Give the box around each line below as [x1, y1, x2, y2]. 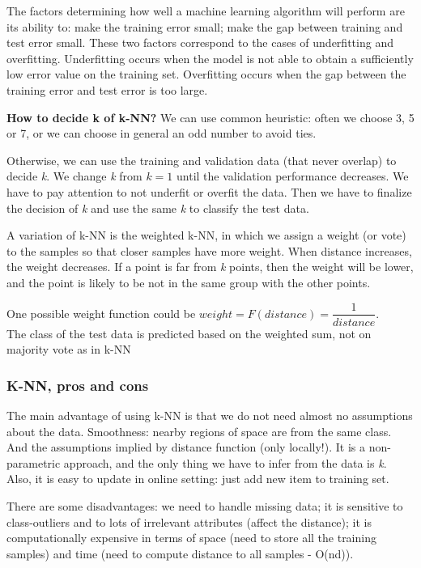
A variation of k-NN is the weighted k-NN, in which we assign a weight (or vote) [6, 227, 406, 244]
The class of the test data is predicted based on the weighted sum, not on [6, 324, 372, 341]
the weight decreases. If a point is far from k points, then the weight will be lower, [6, 258, 414, 275]
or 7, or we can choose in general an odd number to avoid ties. [6, 125, 317, 142]
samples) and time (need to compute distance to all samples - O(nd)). [6, 545, 354, 562]
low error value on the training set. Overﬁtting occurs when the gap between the [6, 66, 406, 83]
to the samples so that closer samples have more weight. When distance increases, [6, 242, 412, 259]
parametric [6, 454, 61, 471]
